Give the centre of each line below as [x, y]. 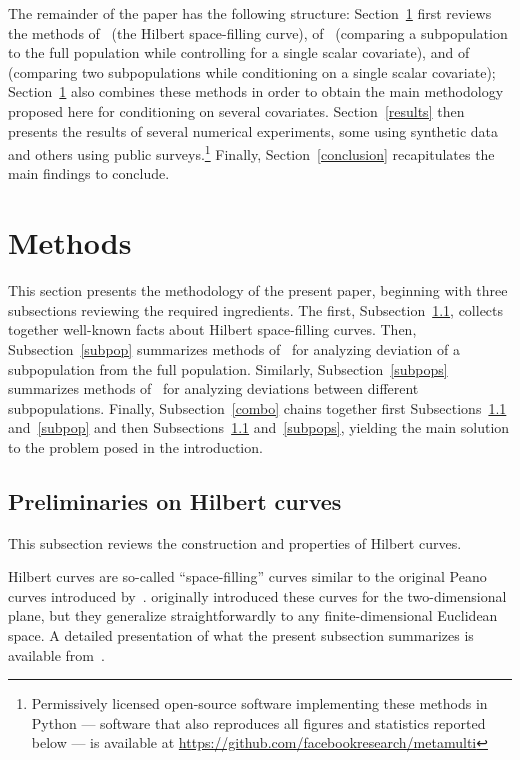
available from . [56, 654]
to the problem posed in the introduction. [135, 446]
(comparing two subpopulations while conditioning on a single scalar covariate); [252, 71]
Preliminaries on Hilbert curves [175, 500]
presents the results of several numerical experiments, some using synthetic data [253, 130]
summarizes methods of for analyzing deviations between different [213, 388]
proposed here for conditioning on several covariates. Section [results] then [236, 110]
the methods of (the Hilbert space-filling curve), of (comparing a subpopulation [258, 32]
